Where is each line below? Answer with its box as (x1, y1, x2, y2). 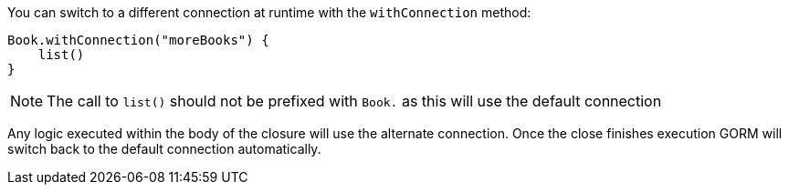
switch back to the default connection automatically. (7, 141, 321, 157)
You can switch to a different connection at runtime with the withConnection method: (7, 5, 531, 20)
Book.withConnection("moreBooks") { (7, 33, 269, 47)
